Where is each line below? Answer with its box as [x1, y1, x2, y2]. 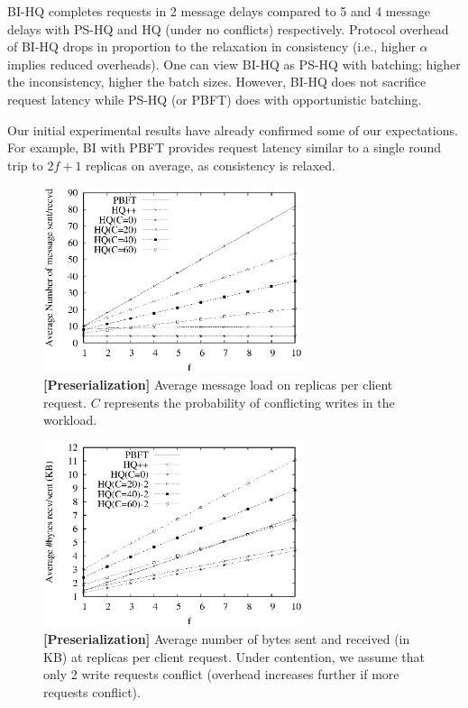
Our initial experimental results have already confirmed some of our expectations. [7, 120, 458, 139]
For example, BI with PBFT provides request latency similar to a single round [7, 138, 441, 157]
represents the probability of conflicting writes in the [104, 392, 395, 411]
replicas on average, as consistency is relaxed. [86, 155, 336, 174]
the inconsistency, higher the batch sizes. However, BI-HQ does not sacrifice [7, 72, 427, 91]
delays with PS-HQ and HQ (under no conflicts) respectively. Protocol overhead [7, 19, 449, 38]
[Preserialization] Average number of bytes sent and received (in [43, 630, 410, 648]
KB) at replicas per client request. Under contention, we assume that [43, 647, 425, 666]
